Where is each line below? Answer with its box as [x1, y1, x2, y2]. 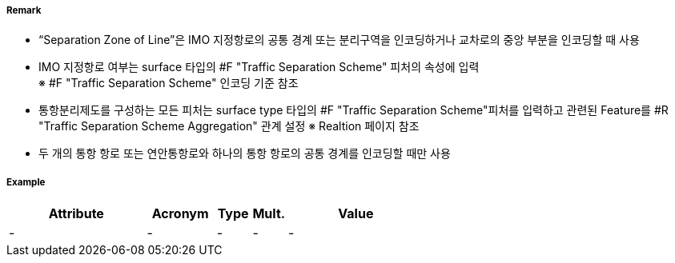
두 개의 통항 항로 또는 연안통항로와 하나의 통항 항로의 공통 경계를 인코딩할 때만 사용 [38, 146, 451, 161]
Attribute [48, 205, 104, 222]
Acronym [151, 205, 209, 222]
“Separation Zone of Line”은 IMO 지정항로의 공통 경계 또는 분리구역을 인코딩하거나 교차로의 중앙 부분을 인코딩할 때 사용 [38, 33, 640, 47]
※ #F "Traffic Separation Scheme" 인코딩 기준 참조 [38, 76, 299, 90]
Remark [6, 5, 42, 16]
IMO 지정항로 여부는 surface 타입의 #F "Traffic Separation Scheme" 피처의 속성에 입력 [38, 60, 480, 74]
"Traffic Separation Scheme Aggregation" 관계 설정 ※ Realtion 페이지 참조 [38, 119, 420, 133]
